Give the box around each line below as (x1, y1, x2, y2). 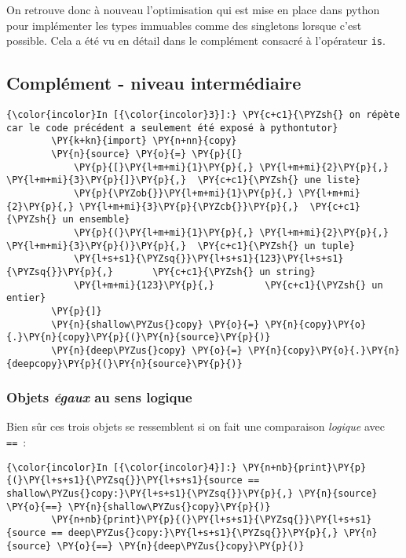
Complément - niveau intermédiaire (6, 71, 302, 95)
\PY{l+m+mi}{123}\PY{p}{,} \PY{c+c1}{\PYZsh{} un (73, 279, 383, 291)
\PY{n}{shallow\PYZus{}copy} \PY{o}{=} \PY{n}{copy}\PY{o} (51, 318, 367, 330)
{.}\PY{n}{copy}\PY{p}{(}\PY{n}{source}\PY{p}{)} (6, 332, 271, 343)
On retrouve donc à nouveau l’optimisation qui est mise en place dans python (6, 2, 380, 17)
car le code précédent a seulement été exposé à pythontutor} (6, 122, 338, 134)
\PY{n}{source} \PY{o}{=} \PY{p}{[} (51, 149, 243, 160)
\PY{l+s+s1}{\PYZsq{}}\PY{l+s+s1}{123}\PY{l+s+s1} (73, 253, 344, 265)
